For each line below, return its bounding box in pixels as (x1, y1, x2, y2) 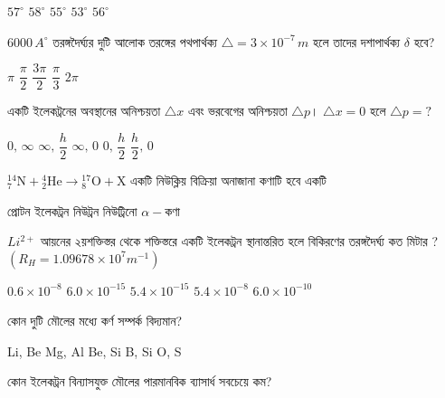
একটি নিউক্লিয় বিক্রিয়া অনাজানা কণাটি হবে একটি (130, 170, 327, 189)
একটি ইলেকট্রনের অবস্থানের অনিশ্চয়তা (7, 101, 161, 120)
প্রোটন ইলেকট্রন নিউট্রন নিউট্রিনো (7, 201, 137, 220)
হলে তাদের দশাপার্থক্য (313, 32, 401, 51)
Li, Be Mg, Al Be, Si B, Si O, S (7, 341, 182, 360)
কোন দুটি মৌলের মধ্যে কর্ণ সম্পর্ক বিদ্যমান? (7, 311, 183, 330)
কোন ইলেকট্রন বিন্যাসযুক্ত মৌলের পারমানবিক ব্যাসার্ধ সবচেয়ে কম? (7, 372, 272, 391)
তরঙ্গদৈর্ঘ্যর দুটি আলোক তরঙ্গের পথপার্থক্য (52, 32, 218, 51)
